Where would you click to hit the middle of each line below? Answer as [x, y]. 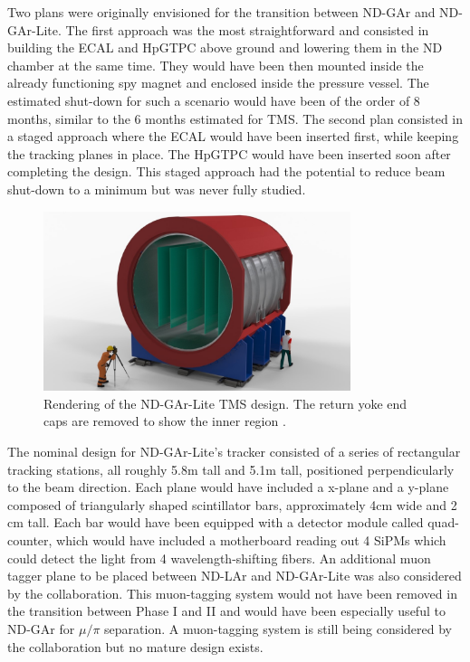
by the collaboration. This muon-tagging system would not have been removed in [232, 593]
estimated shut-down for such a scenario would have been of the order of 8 [214, 100]
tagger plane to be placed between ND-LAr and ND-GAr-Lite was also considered [235, 576]
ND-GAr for [41, 628]
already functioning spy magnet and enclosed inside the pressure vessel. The [218, 83]
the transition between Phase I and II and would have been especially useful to [226, 611]
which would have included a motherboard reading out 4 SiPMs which [251, 540]
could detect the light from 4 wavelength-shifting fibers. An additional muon [219, 558]
